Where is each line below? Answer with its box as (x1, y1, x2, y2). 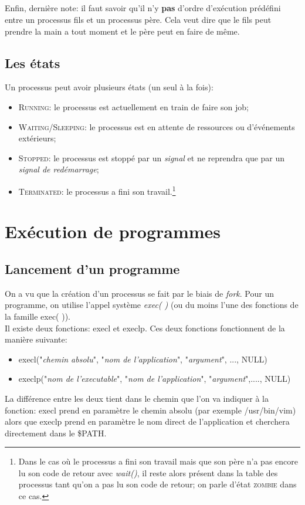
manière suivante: (5, 333, 67, 345)
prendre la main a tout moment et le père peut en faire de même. (5, 25, 240, 37)
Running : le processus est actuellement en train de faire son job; (18, 100, 249, 113)
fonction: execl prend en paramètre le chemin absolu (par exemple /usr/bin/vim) (5, 404, 296, 416)
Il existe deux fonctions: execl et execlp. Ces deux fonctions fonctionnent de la (5, 321, 285, 334)
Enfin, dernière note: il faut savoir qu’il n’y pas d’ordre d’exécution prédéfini (5, 2, 281, 14)
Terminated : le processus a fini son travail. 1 (18, 183, 176, 197)
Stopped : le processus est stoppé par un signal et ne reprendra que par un (18, 151, 285, 164)
